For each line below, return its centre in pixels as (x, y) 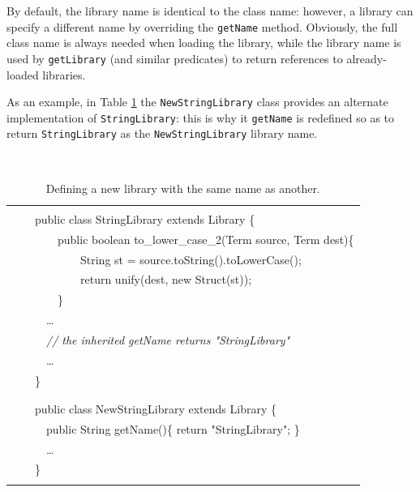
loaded (23, 74)
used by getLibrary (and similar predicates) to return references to (175, 58)
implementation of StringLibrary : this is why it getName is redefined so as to (201, 117)
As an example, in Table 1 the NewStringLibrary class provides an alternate (197, 102)
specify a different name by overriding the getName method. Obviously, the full (202, 26)
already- (366, 58)
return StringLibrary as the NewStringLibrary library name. (162, 133)
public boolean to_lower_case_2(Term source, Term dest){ (206, 239)
